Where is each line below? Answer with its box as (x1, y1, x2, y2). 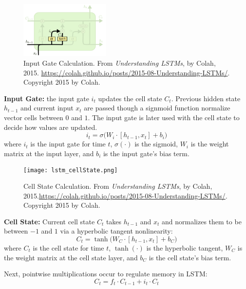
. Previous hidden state (171, 93, 241, 103)
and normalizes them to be (162, 216, 242, 226)
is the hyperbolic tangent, (146, 242, 223, 253)
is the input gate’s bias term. (103, 148, 189, 158)
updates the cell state (98, 93, 162, 103)
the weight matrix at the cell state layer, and (4, 252, 138, 262)
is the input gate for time (30, 139, 106, 149)
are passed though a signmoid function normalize (84, 103, 230, 113)
